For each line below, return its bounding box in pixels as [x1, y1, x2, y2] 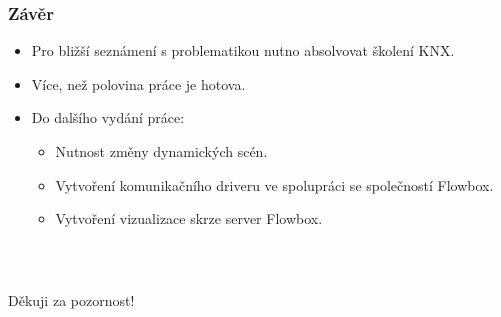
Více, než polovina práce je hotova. [31, 73, 246, 94]
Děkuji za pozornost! [8, 290, 135, 310]
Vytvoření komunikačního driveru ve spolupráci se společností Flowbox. [55, 174, 494, 195]
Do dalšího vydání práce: [31, 107, 185, 128]
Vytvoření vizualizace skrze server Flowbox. [55, 208, 323, 229]
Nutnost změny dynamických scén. [55, 141, 268, 161]
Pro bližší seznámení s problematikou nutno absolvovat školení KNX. [31, 40, 455, 61]
